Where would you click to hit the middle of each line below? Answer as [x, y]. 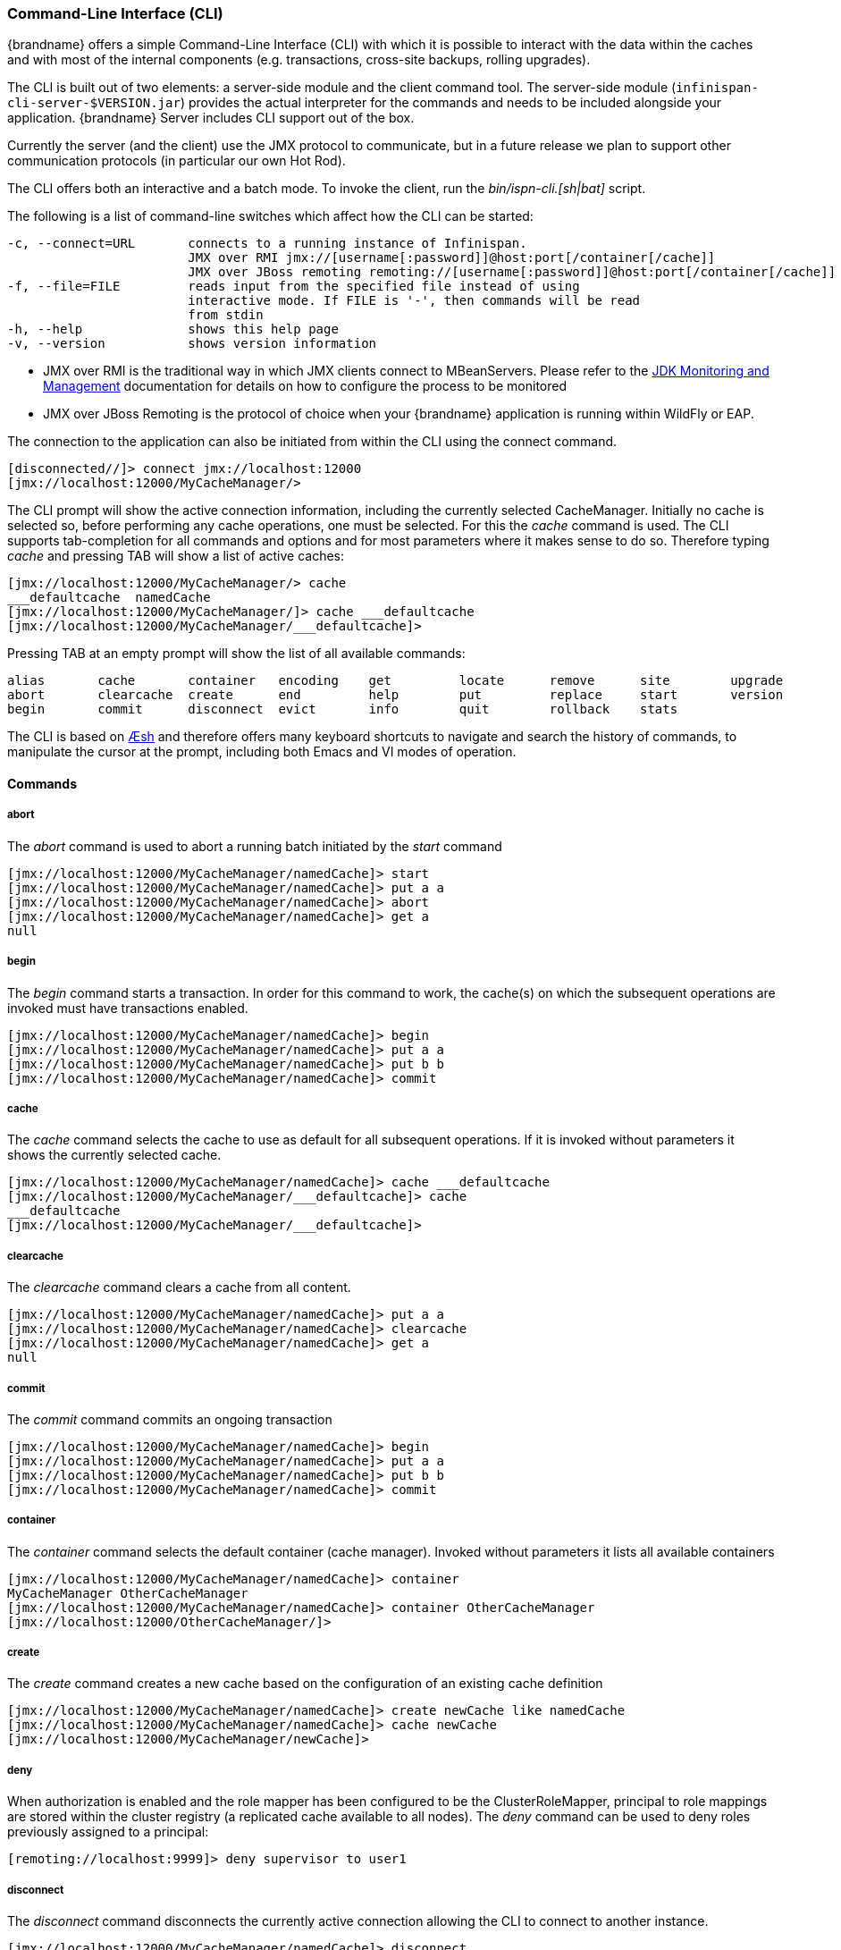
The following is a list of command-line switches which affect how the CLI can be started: [270, 216]
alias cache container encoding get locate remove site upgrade [395, 681]
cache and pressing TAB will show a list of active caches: [176, 556]
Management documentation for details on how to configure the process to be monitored [305, 386]
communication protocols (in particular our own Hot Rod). [177, 161]
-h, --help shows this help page [173, 329]
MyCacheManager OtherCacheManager [128, 1593]
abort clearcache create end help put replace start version [395, 695]
